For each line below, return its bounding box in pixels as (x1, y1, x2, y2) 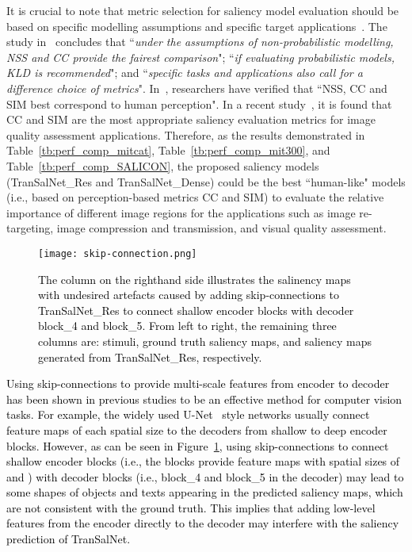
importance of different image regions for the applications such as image (6, 204, 356, 220)
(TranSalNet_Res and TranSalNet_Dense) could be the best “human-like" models (6, 173, 406, 190)
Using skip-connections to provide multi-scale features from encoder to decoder (6, 375, 390, 392)
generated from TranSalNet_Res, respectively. (38, 348, 262, 365)
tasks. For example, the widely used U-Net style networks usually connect (6, 406, 370, 423)
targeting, (6, 220, 54, 236)
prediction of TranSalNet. (6, 531, 131, 547)
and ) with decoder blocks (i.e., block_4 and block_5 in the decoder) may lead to (6, 468, 404, 485)
